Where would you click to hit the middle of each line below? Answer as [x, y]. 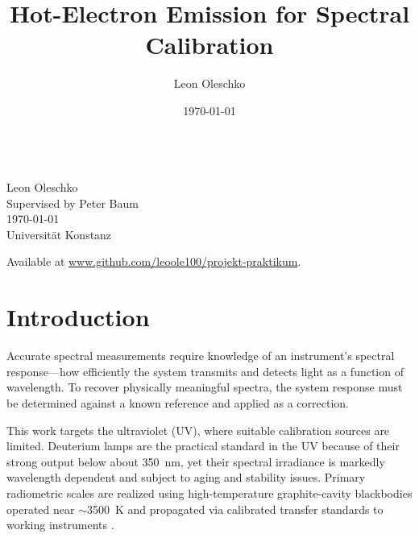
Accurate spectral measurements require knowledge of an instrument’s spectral [201, 356]
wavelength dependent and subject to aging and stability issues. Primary [186, 477]
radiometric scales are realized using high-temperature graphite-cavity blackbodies [209, 492]
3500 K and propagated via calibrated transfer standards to [235, 509]
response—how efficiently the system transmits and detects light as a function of [205, 371]
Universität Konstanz [59, 234]
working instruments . [60, 525]
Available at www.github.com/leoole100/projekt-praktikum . [154, 261]
